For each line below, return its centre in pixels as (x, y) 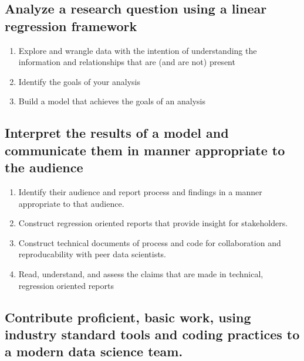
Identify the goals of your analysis (79, 81)
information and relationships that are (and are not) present (127, 62)
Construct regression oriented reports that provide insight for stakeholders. (153, 223)
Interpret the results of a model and (117, 133)
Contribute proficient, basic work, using (128, 317)
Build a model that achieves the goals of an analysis (112, 101)
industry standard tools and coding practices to (152, 334)
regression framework (71, 25)
